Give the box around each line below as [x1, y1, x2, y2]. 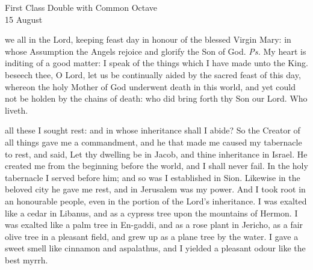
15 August [5, 13, 43, 25]
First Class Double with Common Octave [5, 1, 158, 13]
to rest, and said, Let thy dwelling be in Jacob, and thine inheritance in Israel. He [5, 147, 308, 160]
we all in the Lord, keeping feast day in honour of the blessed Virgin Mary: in [5, 33, 291, 46]
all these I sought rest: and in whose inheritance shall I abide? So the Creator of [5, 124, 300, 137]
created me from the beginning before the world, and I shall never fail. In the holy [5, 159, 308, 172]
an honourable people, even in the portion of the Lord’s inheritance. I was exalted [5, 194, 307, 207]
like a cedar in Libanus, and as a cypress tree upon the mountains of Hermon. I [5, 206, 298, 219]
